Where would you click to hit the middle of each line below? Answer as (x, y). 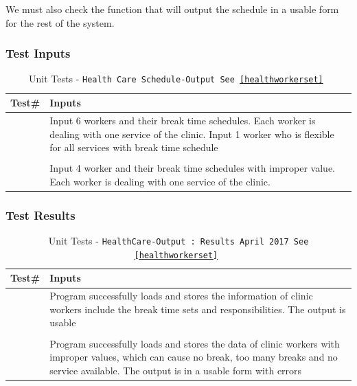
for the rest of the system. (60, 22)
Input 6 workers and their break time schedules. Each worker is (183, 120)
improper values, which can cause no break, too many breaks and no (194, 357)
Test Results (41, 215)
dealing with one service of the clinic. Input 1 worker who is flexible (192, 134)
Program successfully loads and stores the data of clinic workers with (195, 343)
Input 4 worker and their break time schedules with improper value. (192, 168)
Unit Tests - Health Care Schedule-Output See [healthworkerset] (176, 79)
